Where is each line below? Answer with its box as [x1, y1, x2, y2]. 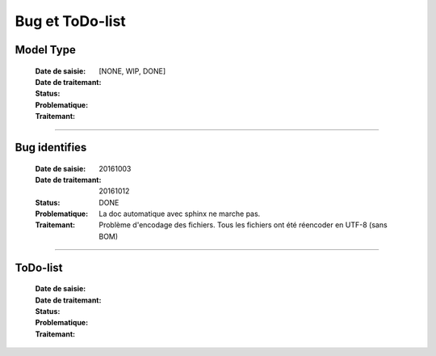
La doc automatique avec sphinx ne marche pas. [99, 209, 261, 218]
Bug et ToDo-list [15, 12, 127, 30]
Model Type [15, 43, 76, 57]
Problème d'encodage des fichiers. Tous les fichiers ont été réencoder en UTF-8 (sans [99, 220, 388, 230]
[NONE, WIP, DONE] [99, 66, 166, 76]
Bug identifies [15, 140, 87, 154]
